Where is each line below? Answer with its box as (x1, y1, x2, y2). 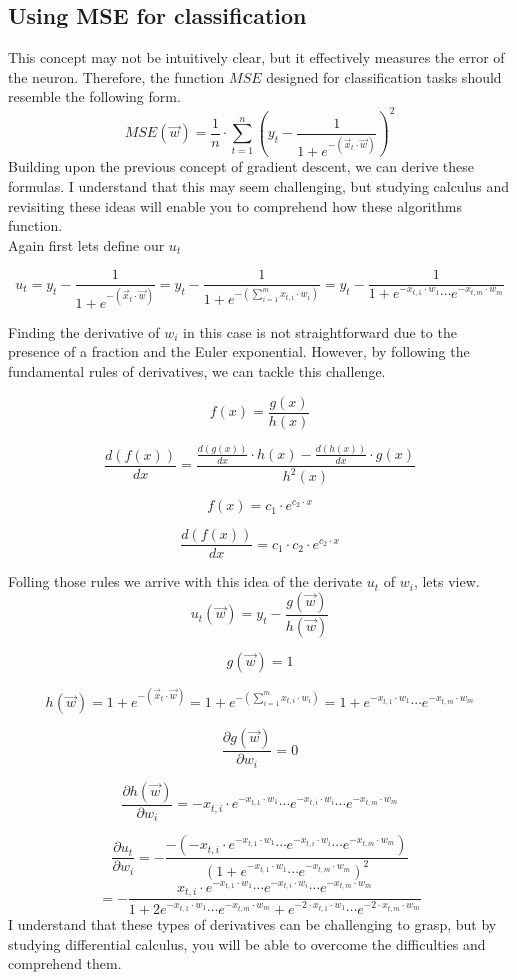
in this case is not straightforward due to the (183, 321, 457, 342)
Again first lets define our (8, 234, 165, 255)
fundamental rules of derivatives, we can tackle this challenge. (8, 360, 386, 381)
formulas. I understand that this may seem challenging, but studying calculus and (8, 176, 510, 197)
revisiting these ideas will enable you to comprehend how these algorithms (8, 195, 462, 216)
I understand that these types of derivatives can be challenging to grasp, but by (8, 914, 497, 935)
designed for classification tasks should (266, 66, 502, 87)
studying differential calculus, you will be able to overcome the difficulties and (8, 933, 486, 954)
